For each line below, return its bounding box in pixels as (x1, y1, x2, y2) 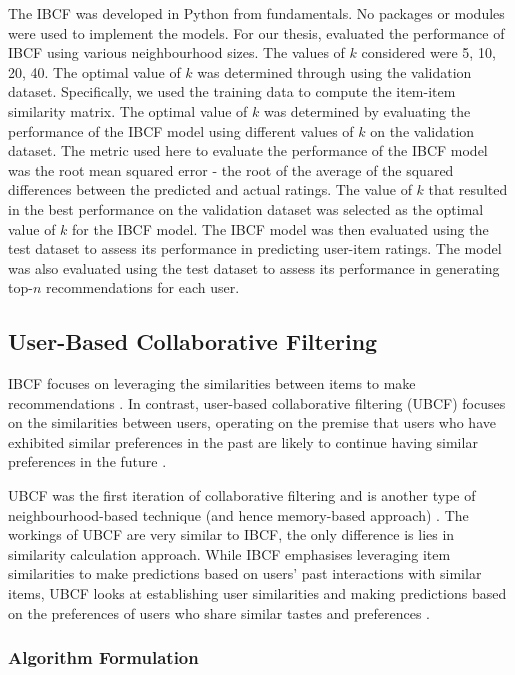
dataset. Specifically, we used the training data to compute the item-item (8, 81, 456, 102)
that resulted (428, 179, 508, 200)
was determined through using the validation (197, 61, 472, 82)
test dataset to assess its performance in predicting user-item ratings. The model (8, 238, 502, 259)
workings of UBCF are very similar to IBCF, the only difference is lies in (8, 524, 455, 545)
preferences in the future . (8, 451, 167, 472)
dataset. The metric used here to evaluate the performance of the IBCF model (8, 140, 488, 161)
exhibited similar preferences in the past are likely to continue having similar (8, 431, 478, 452)
